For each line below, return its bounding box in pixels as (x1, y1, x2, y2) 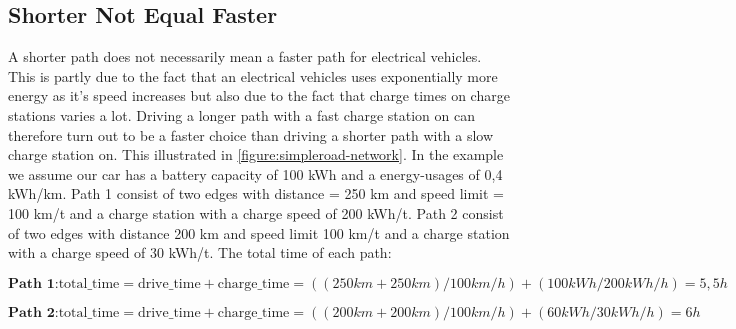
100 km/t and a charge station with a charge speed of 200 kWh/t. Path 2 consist (8, 202, 504, 223)
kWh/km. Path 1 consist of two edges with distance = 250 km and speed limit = (8, 183, 504, 204)
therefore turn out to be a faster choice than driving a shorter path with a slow (8, 124, 494, 145)
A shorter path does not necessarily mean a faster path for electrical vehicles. (8, 46, 482, 67)
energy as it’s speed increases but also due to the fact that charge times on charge (8, 85, 510, 106)
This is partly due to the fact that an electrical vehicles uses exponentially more (8, 65, 498, 86)
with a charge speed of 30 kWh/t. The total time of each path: (8, 242, 392, 263)
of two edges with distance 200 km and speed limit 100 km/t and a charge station (8, 222, 510, 243)
